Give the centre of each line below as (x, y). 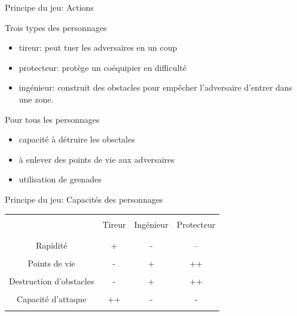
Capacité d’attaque (52, 299)
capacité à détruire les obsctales (77, 139)
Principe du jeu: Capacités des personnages (84, 199)
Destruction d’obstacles (52, 281)
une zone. (36, 99)
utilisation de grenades (60, 179)
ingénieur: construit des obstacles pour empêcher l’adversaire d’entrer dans (156, 87)
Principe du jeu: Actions (49, 7)
